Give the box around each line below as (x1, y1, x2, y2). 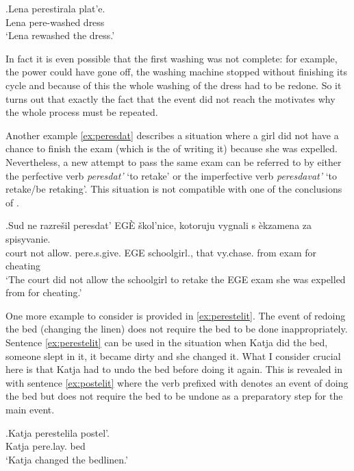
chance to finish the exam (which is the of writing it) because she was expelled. (5, 141, 338, 156)
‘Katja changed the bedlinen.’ (5, 452, 128, 466)
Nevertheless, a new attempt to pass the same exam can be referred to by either (5, 154, 342, 169)
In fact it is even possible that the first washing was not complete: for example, (5, 51, 338, 65)
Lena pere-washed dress (5, 14, 105, 29)
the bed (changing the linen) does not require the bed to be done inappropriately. (5, 322, 348, 336)
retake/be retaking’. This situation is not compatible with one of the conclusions (5, 182, 342, 196)
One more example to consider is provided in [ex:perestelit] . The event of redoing (5, 308, 346, 322)
